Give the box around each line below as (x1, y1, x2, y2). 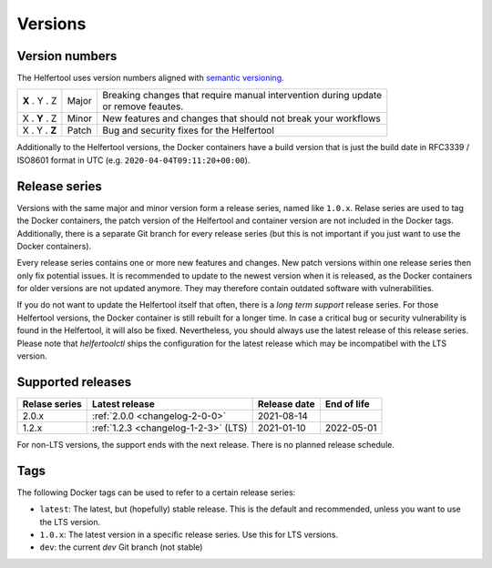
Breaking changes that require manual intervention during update (102, 89, 383, 102)
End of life (324, 397, 370, 410)
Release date (257, 397, 315, 410)
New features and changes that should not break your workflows (102, 112, 382, 125)
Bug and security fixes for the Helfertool (102, 124, 275, 137)
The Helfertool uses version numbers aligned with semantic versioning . (16, 73, 284, 84)
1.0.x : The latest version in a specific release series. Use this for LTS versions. (39, 529, 339, 541)
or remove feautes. (102, 100, 184, 113)
